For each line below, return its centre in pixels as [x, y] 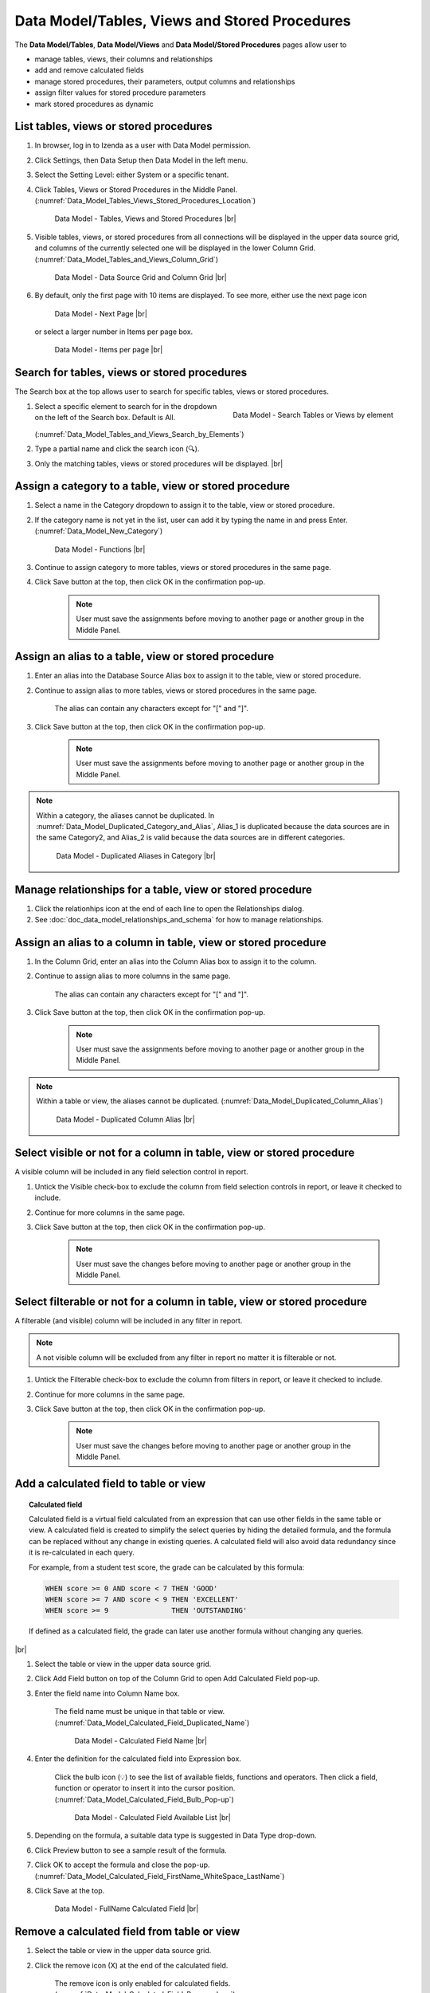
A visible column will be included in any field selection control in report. [131, 1172]
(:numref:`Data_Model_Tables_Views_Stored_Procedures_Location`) [145, 200]
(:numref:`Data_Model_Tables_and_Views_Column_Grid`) [127, 259]
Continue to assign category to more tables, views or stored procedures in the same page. [183, 568]
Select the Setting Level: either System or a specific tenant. [132, 175]
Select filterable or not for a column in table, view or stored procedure [191, 1301]
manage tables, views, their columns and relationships [124, 59]
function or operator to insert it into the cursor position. [145, 1788]
